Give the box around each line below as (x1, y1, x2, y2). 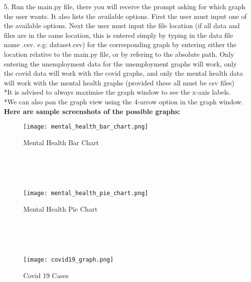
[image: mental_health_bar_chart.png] (23, 123, 148, 131)
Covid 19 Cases (23, 270, 69, 280)
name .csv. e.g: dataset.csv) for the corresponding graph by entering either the (4, 39, 237, 50)
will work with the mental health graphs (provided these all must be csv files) (4, 77, 235, 87)
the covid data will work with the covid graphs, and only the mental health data (4, 68, 243, 78)
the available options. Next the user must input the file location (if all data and (4, 20, 240, 31)
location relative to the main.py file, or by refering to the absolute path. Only (4, 49, 235, 59)
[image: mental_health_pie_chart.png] (23, 190, 148, 197)
